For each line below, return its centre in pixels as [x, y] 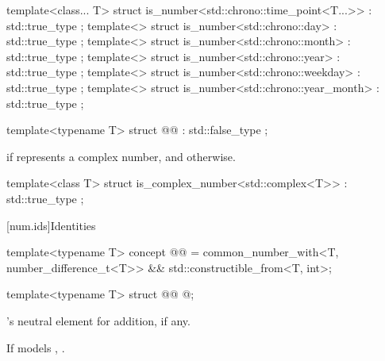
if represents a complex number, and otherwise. [121, 156]
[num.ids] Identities [51, 225]
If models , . [36, 347]
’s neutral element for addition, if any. [98, 320]
